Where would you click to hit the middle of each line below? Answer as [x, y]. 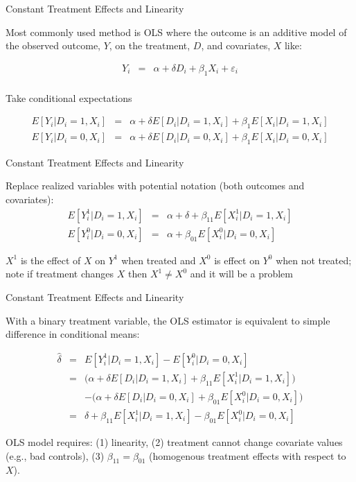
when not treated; [314, 260]
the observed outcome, [53, 45]
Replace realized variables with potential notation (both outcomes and [155, 186]
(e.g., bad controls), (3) [55, 455]
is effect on [237, 260]
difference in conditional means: [73, 334]
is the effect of [51, 260]
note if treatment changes [60, 274]
